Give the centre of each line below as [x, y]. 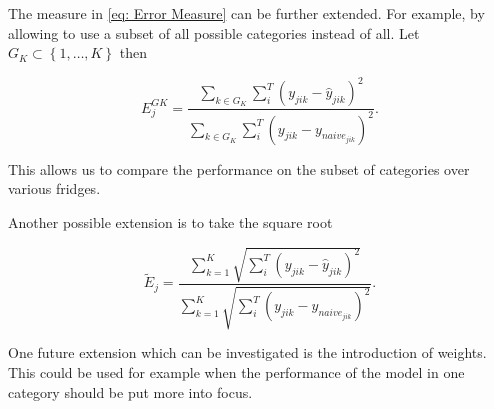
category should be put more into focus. [130, 391]
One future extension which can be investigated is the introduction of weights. [247, 352]
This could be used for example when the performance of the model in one [236, 372]
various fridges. [54, 188]
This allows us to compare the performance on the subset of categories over [239, 168]
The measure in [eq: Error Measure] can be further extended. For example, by [246, 13]
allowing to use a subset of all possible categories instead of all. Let [214, 32]
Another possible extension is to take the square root [170, 221]
